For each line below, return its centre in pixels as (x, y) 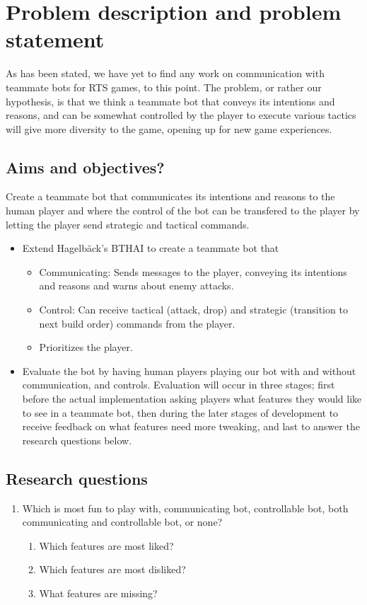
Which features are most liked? (106, 545)
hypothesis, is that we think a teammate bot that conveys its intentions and (170, 101)
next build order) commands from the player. (137, 323)
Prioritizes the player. (86, 347)
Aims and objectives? (85, 167)
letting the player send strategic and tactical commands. (128, 224)
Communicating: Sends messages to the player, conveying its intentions (193, 271)
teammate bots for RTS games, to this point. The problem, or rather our (164, 87)
